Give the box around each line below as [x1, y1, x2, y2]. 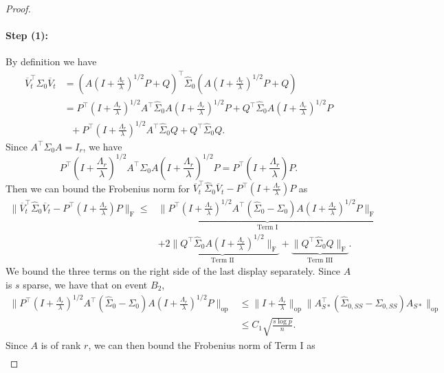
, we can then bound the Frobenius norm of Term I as [88, 337, 315, 352]
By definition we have [5, 54, 97, 69]
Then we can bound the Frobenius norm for [5, 181, 190, 195]
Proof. [5, 1, 31, 15]
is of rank [41, 337, 81, 352]
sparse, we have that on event [23, 277, 148, 291]
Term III [307, 256, 333, 264]
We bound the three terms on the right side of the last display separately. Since [5, 264, 341, 278]
